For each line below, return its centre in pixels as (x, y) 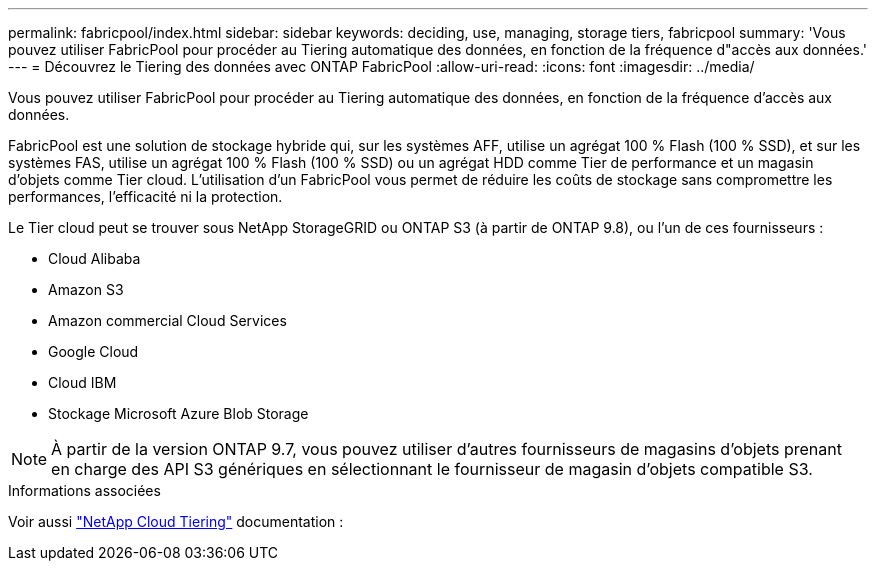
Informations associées (84, 490)
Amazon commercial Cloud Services (167, 320)
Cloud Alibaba (94, 258)
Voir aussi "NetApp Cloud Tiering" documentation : (176, 521)
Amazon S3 (86, 289)
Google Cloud (93, 351)
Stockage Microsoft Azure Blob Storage (178, 413)
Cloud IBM (82, 382)
